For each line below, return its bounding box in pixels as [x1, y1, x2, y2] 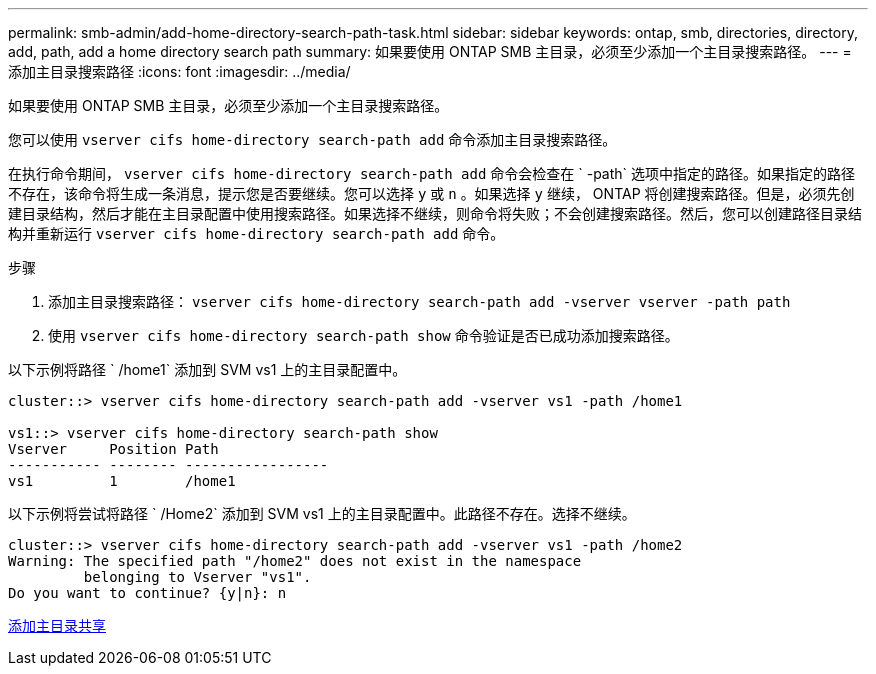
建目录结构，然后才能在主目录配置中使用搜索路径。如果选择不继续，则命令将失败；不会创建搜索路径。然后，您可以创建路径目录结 [8, 205, 862, 222]
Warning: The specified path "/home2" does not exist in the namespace [8, 553, 582, 569]
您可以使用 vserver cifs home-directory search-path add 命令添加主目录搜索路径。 [8, 131, 617, 148]
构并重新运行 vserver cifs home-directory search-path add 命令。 [8, 225, 505, 242]
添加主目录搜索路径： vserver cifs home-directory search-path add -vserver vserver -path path [48, 293, 791, 310]
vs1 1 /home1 [8, 473, 236, 489]
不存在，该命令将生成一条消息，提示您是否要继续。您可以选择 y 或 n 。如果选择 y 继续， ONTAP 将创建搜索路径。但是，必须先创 [8, 185, 855, 202]
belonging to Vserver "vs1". [83, 569, 312, 585]
